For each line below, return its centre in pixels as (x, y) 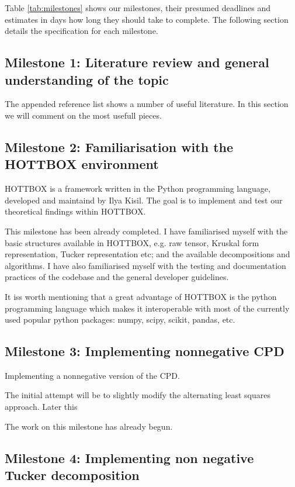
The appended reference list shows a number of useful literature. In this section (147, 104)
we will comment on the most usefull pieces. (83, 115)
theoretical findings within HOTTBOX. (75, 211)
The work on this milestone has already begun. (89, 426)
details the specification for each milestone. (81, 31)
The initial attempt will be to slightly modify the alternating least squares (138, 395)
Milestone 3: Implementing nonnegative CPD (145, 351)
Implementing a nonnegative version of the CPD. (92, 375)
